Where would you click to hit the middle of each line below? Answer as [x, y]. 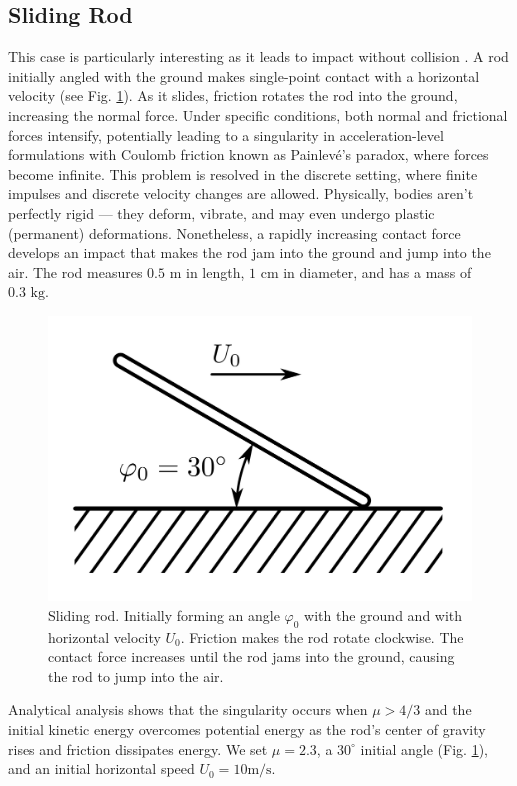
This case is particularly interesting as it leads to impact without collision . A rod [258, 56]
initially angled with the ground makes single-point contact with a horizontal [244, 75]
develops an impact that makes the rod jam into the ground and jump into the [249, 252]
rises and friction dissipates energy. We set [138, 748]
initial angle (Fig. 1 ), [424, 748]
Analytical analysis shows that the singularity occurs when [188, 709]
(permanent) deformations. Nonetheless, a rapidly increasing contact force [234, 232]
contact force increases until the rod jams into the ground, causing [251, 656]
